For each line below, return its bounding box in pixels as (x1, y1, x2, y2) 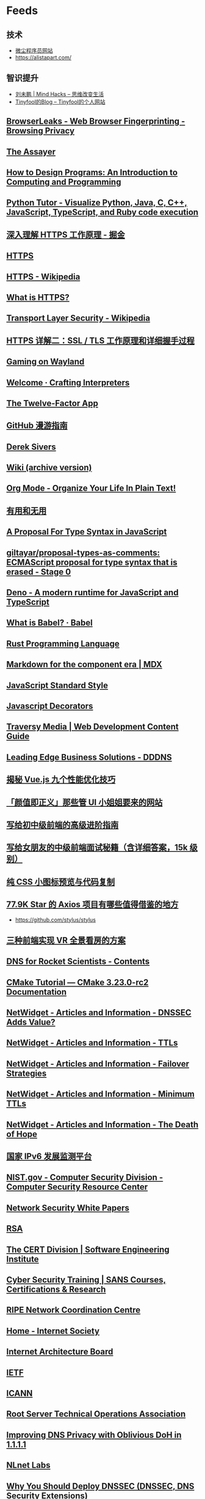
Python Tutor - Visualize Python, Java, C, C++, (6, 198, 188, 208)
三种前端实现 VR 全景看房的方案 (6, 935, 126, 946)
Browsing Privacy (6, 126, 75, 136)
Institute (6, 1254, 39, 1264)
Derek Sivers (6, 442, 56, 452)
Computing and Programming (6, 177, 121, 187)
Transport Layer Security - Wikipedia (6, 313, 151, 324)
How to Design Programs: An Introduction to (6, 167, 178, 177)
